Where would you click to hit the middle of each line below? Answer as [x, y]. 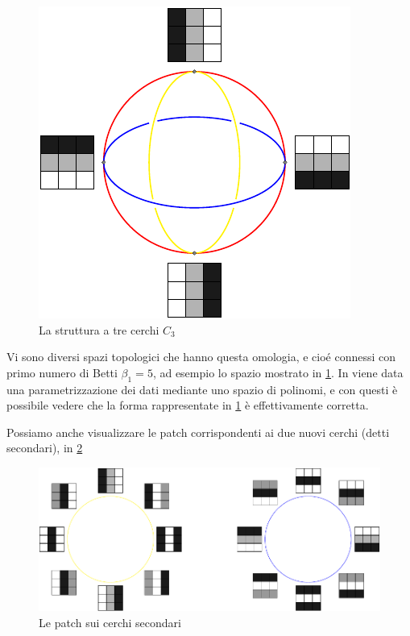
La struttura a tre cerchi [99, 329]
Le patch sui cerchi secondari [110, 622]
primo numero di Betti [62, 372]
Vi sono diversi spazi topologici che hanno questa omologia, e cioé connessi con [201, 357]
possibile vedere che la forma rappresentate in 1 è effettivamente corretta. [188, 405]
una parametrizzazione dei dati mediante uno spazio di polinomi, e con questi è [202, 389]
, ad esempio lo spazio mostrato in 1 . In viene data [278, 372]
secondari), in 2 [45, 448]
